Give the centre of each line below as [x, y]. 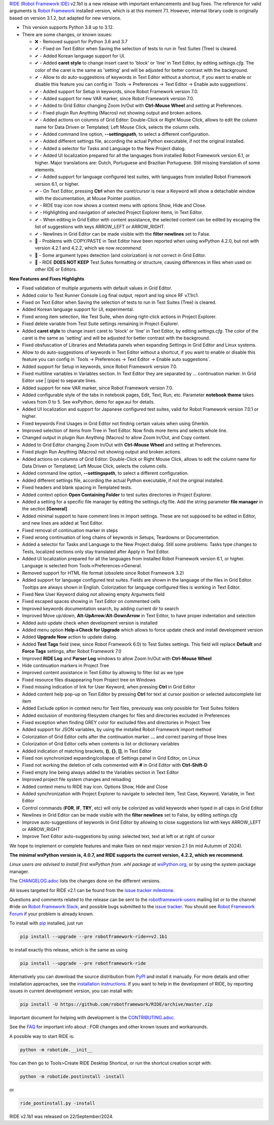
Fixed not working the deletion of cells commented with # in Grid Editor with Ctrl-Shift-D [115, 765]
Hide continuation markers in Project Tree [65, 665]
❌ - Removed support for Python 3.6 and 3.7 [81, 41]
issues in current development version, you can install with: [71, 991]
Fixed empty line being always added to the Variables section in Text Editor [100, 772]
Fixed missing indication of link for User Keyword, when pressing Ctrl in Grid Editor [109, 687]
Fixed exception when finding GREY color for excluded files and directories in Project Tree [116, 723]
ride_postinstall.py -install [58, 1103]
